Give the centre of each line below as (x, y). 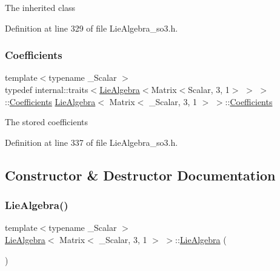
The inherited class (40, 7)
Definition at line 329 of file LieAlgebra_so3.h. (92, 28)
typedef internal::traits (47, 89)
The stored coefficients (47, 122)
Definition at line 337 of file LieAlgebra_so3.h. (92, 142)
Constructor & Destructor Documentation (140, 175)
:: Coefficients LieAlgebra (50, 101)
